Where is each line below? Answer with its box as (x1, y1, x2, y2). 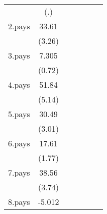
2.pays (8, 20, 30, 32)
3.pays (8, 49, 30, 61)
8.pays (8, 196, 30, 207)
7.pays (8, 167, 30, 178)
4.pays (8, 79, 30, 90)
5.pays (8, 108, 30, 120)
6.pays (8, 137, 30, 149)
